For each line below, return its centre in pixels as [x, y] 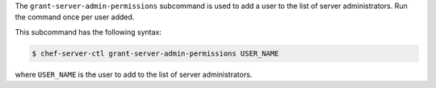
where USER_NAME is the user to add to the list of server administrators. [134, 74]
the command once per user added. [75, 17]
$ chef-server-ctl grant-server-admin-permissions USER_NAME [155, 53]
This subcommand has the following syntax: [88, 31]
